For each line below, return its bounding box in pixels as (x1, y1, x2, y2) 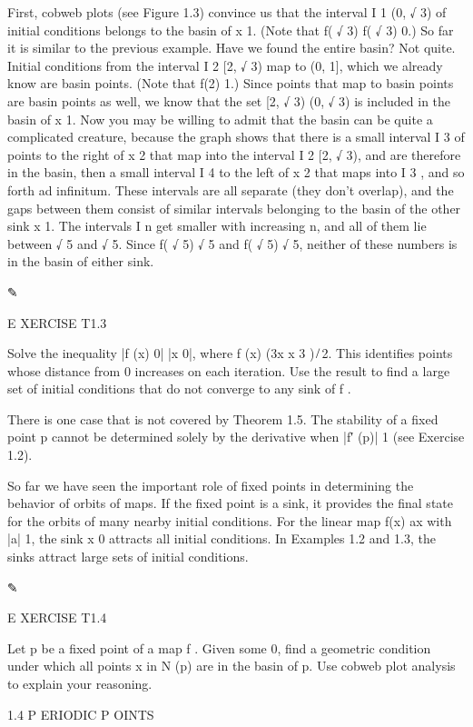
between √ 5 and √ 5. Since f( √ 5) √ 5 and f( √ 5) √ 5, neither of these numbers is (7, 234, 458, 253)
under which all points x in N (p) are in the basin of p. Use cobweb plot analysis (7, 656, 456, 675)
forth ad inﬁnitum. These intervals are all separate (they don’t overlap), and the (7, 180, 454, 199)
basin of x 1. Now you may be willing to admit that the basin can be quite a (7, 109, 433, 128)
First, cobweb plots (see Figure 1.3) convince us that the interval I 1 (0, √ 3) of (7, 3, 447, 21)
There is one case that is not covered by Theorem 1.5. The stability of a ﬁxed (7, 409, 439, 428)
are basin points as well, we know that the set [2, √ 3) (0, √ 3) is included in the (7, 91, 451, 110)
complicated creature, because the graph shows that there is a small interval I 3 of (7, 127, 465, 146)
